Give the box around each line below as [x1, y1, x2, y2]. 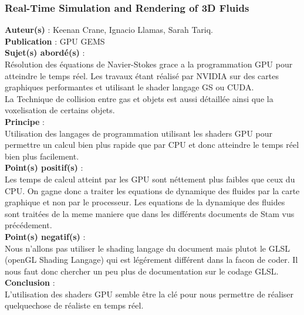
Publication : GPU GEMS [5, 35, 105, 47]
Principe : [5, 115, 45, 127]
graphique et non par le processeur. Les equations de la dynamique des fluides [5, 196, 285, 208]
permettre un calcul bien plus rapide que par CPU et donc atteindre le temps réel [5, 138, 299, 151]
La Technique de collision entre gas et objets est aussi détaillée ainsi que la [5, 92, 273, 104]
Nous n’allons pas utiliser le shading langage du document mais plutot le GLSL [5, 242, 290, 254]
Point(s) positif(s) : [5, 161, 83, 174]
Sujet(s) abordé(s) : [5, 46, 85, 59]
